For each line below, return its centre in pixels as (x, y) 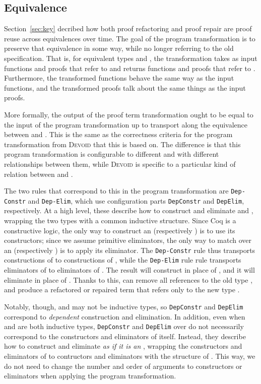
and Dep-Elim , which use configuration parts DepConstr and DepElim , (136, 200)
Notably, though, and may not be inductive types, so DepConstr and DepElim (124, 306)
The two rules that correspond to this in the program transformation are (116, 191)
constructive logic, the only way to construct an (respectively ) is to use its (120, 230)
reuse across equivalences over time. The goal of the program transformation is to (130, 38)
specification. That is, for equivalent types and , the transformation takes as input (131, 58)
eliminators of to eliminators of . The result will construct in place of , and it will (129, 270)
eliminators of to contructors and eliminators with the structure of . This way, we (130, 356)
